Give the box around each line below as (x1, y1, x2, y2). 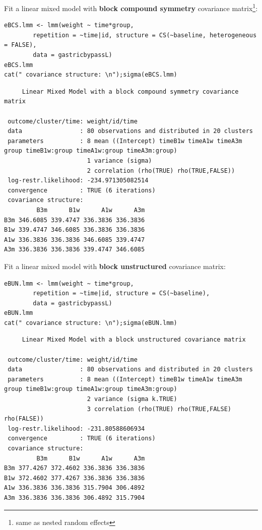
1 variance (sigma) (87, 157, 152, 164)
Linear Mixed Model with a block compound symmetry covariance (22, 88, 239, 95)
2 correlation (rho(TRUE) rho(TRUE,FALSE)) (87, 167, 235, 174)
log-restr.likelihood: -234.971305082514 (8, 177, 149, 184)
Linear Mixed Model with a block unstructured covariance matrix (22, 336, 246, 344)
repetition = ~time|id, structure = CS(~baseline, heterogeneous (33, 31, 257, 39)
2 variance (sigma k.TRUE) (87, 395, 177, 403)
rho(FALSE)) (4, 415, 44, 423)
